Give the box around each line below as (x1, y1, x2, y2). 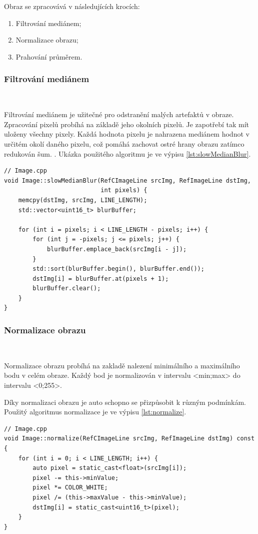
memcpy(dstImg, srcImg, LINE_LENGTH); (18, 196, 147, 204)
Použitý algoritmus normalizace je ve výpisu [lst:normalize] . (4, 406, 186, 417)
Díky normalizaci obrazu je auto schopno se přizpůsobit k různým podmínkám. (4, 396, 246, 407)
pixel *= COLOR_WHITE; (32, 484, 108, 491)
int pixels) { (100, 187, 147, 194)
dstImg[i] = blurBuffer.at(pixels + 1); (32, 275, 169, 282)
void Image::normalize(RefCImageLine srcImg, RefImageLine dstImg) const (4, 435, 255, 442)
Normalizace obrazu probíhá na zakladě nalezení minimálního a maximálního (4, 360, 240, 370)
